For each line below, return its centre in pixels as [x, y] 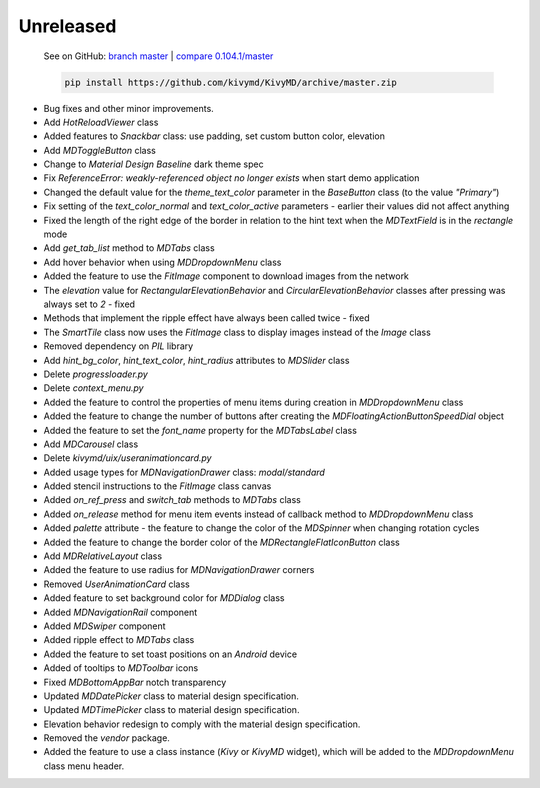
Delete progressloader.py [96, 374]
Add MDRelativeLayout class [103, 556]
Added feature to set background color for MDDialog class [164, 598]
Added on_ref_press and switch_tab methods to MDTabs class [172, 500]
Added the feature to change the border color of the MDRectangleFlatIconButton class [221, 542]
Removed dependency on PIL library [118, 346]
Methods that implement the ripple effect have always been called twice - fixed [206, 318]
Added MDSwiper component [104, 626]
